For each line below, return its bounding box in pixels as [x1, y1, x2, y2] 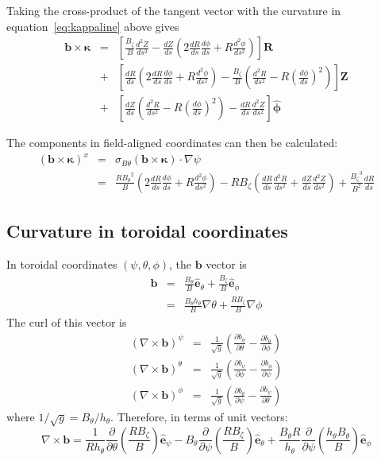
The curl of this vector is [6, 314, 127, 331]
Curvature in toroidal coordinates [6, 219, 288, 243]
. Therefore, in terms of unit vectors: [110, 408, 288, 424]
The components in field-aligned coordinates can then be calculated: [6, 134, 338, 151]
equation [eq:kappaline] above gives [6, 17, 179, 34]
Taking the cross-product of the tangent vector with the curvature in [6, 2, 341, 18]
